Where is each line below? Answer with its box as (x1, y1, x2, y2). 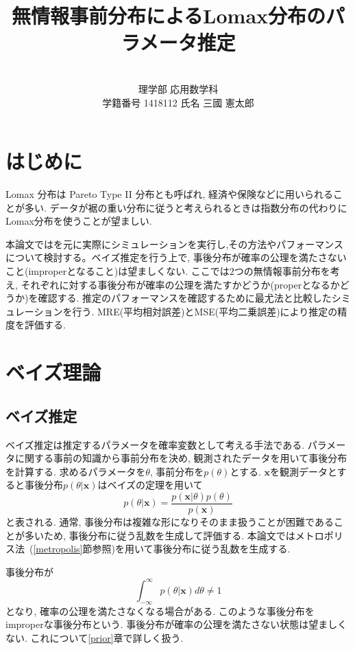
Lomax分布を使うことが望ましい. (5, 214, 152, 228)
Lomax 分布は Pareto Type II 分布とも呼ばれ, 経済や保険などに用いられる (5, 187, 333, 201)
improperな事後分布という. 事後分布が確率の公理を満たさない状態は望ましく (5, 617, 347, 631)
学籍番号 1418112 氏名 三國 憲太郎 (102, 95, 254, 109)
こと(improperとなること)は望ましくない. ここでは (5, 264, 230, 278)
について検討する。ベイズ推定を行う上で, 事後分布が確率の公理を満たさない (5, 250, 347, 265)
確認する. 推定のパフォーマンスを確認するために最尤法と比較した (38, 291, 332, 305)
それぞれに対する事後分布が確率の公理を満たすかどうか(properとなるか (21, 277, 340, 291)
